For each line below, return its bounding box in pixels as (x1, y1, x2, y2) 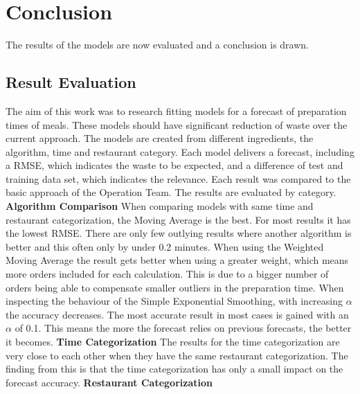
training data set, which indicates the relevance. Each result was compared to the (6, 171, 351, 186)
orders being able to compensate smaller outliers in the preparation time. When (6, 280, 344, 294)
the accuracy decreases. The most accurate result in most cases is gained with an (6, 307, 349, 321)
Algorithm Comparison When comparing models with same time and (6, 199, 314, 213)
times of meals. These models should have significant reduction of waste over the (6, 117, 348, 132)
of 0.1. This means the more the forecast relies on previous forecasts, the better (15, 321, 352, 335)
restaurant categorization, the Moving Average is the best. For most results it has (6, 212, 351, 226)
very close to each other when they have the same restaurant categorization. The (6, 348, 348, 362)
